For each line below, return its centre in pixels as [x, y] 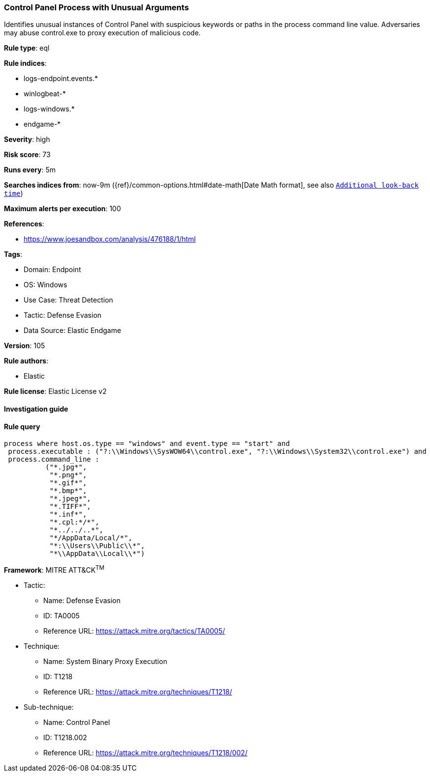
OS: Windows [45, 285]
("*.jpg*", [66, 467]
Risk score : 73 [27, 155]
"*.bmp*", [68, 491]
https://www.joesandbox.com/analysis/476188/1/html [110, 239]
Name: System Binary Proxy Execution [105, 661]
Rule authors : [26, 361]
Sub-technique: [49, 707]
